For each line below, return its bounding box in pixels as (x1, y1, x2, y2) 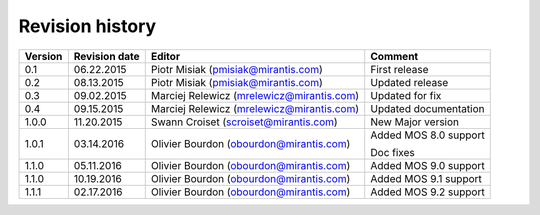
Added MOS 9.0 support (370, 158, 485, 172)
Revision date (73, 49, 140, 63)
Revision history (18, 15, 157, 37)
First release (370, 62, 429, 76)
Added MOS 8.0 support (370, 128, 485, 142)
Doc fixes (370, 145, 415, 159)
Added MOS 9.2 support (370, 185, 485, 199)
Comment (370, 49, 419, 63)
